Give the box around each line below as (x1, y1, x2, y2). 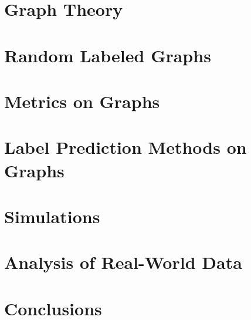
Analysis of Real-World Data (4, 250, 242, 274)
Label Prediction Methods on (4, 135, 247, 159)
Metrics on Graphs (4, 89, 160, 113)
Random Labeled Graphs (4, 43, 211, 67)
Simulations (4, 204, 100, 228)
